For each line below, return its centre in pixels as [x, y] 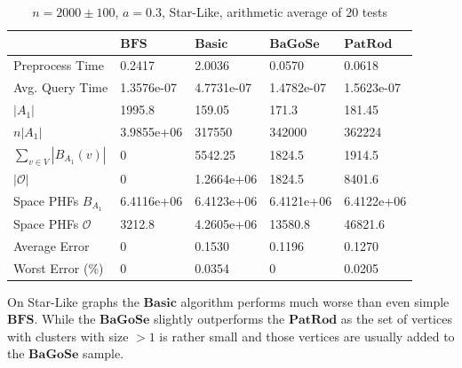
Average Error [52, 245]
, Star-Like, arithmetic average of [251, 12]
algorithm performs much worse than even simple [315, 301]
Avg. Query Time [61, 87]
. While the [65, 319]
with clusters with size [68, 336]
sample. [104, 353]
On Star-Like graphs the [73, 301]
